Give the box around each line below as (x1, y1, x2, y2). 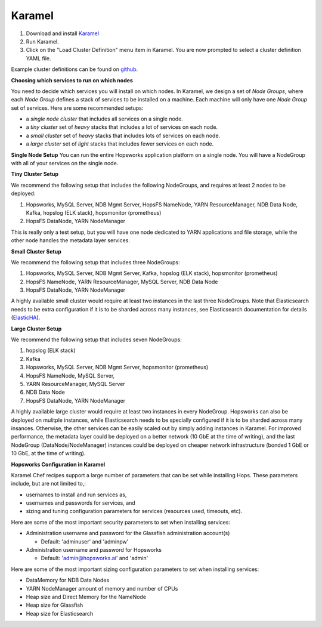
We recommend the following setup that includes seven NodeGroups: (11, 336, 182, 343)
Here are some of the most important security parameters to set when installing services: (11, 518, 231, 526)
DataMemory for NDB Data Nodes (26, 576, 110, 584)
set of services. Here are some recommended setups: (11, 104, 144, 112)
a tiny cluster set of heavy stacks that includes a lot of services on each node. (26, 123, 218, 131)
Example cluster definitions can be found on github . (11, 66, 138, 73)
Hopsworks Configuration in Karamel (11, 461, 106, 468)
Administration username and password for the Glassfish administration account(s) (26, 530, 230, 537)
